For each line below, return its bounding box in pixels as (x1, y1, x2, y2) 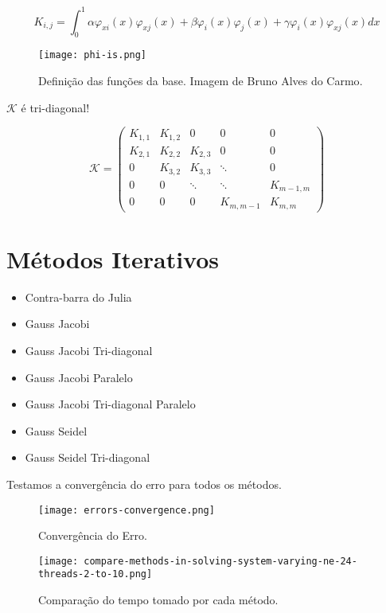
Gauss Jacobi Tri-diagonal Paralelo (25, 396, 196, 412)
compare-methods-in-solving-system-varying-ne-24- (84, 555, 357, 567)
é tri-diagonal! (21, 99, 90, 115)
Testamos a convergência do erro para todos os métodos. (6, 475, 282, 492)
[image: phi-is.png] (38, 49, 147, 61)
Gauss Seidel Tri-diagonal (25, 449, 150, 466)
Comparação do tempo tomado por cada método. (38, 592, 279, 608)
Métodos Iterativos (6, 242, 220, 275)
